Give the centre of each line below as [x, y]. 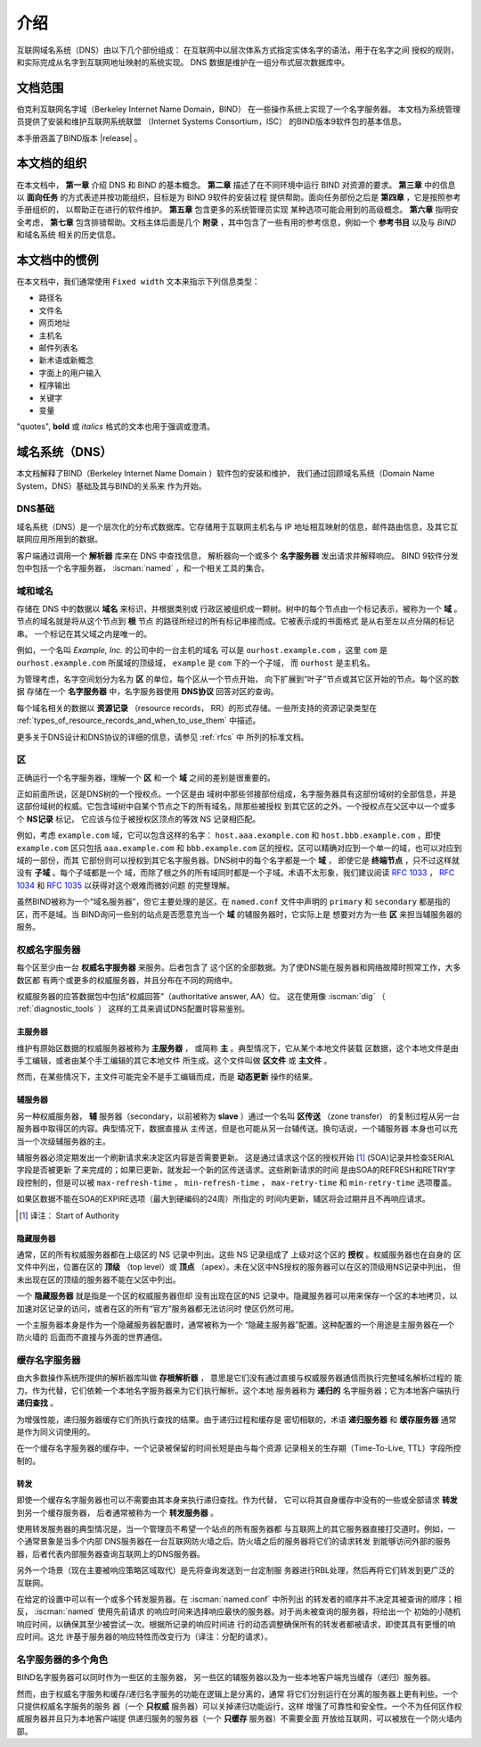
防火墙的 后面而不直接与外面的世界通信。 [92, 1337]
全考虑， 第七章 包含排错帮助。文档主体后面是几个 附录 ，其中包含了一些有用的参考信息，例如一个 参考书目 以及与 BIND [236, 222]
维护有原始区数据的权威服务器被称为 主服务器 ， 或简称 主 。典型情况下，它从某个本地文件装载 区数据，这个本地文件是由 [237, 1047]
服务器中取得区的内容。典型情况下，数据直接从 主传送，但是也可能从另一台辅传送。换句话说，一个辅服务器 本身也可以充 [237, 1129]
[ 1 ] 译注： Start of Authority [69, 1215]
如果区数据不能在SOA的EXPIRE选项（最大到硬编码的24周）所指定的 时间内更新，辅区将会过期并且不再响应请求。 [224, 1199]
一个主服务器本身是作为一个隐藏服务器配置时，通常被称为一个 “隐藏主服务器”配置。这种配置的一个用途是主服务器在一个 [236, 1324]
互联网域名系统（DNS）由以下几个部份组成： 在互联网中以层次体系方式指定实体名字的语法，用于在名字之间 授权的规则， [237, 50]
